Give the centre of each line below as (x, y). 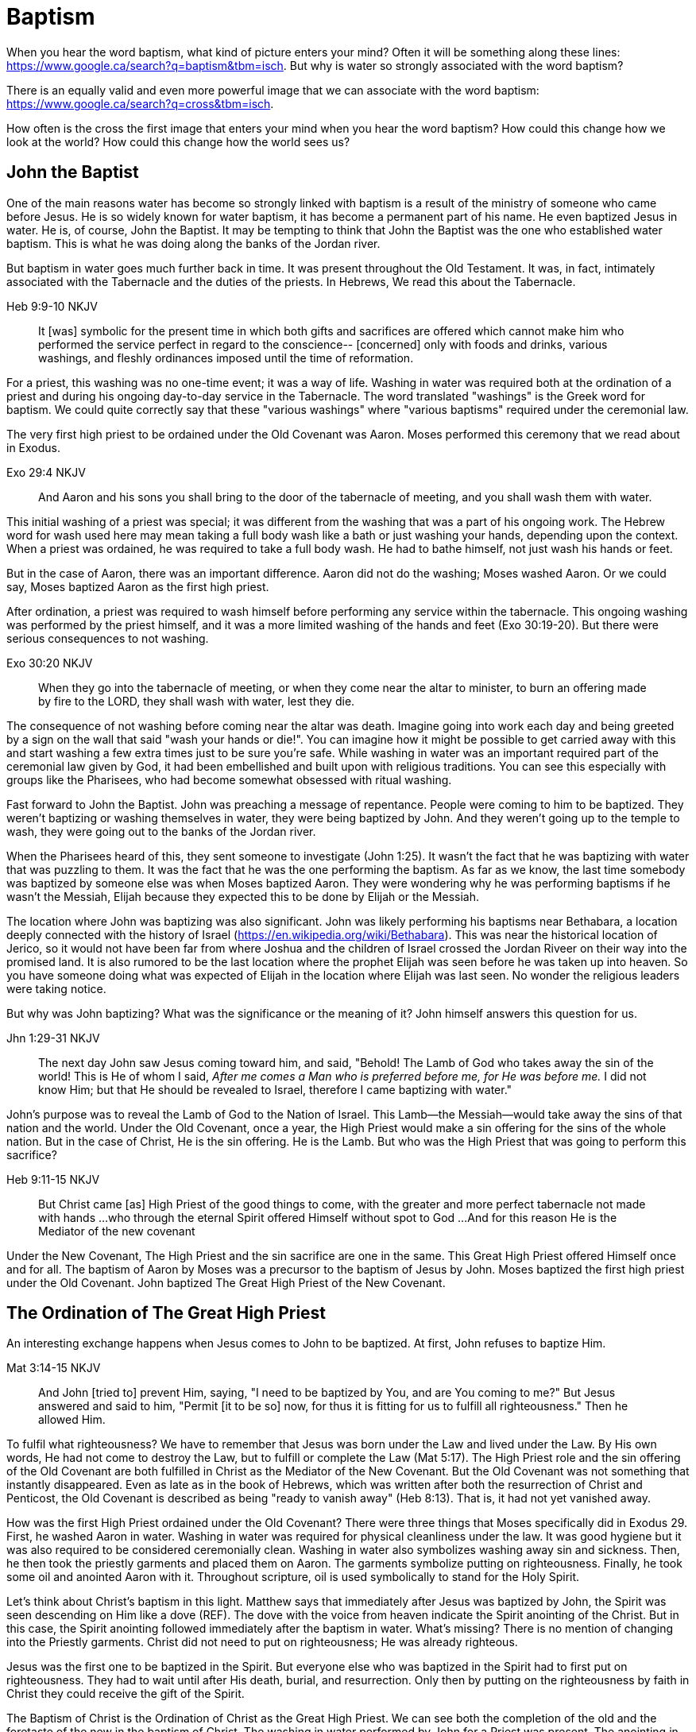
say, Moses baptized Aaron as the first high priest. (138, 586)
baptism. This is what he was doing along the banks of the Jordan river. (193, 243)
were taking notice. (56, 988)
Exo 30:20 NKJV (50, 663)
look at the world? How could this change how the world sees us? (178, 141)
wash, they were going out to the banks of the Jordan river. (161, 831)
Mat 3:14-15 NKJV (54, 1368)
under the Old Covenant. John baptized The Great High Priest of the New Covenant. (226, 1282)
